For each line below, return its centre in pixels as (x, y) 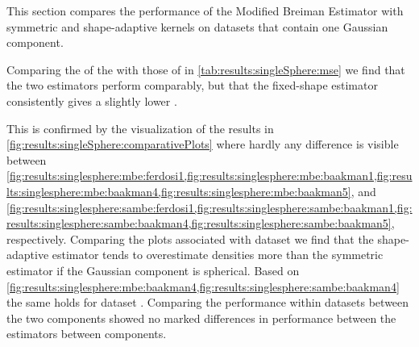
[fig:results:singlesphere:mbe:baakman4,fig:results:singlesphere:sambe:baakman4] (203, 286)
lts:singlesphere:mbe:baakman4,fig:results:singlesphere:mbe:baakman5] (179, 191)
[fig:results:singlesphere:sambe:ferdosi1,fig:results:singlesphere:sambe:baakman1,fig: (209, 207)
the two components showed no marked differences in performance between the (201, 318)
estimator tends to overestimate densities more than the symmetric (218, 255)
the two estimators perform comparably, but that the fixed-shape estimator (192, 85)
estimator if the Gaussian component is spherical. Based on (153, 270)
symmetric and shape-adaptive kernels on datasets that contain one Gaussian (197, 26)
